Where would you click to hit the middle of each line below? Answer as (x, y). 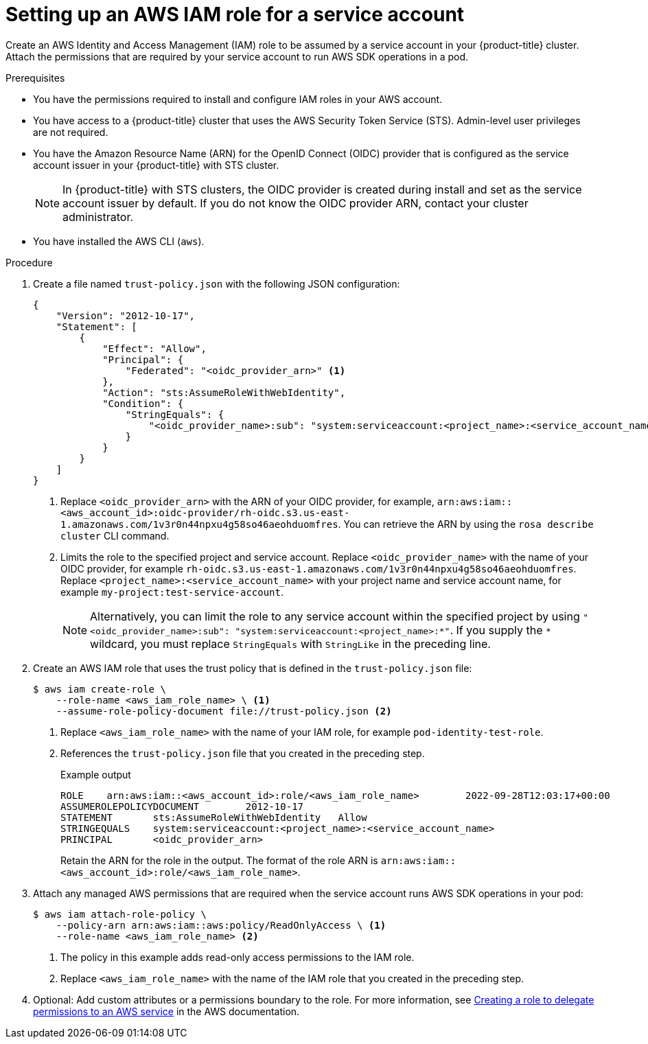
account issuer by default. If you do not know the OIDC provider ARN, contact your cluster (296, 203)
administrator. (98, 217)
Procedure (29, 262)
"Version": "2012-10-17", (126, 315)
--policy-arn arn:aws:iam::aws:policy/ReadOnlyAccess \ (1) (221, 925)
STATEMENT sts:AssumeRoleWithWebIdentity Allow (214, 817)
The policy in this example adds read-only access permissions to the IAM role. (238, 957)
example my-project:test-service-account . (172, 592)
